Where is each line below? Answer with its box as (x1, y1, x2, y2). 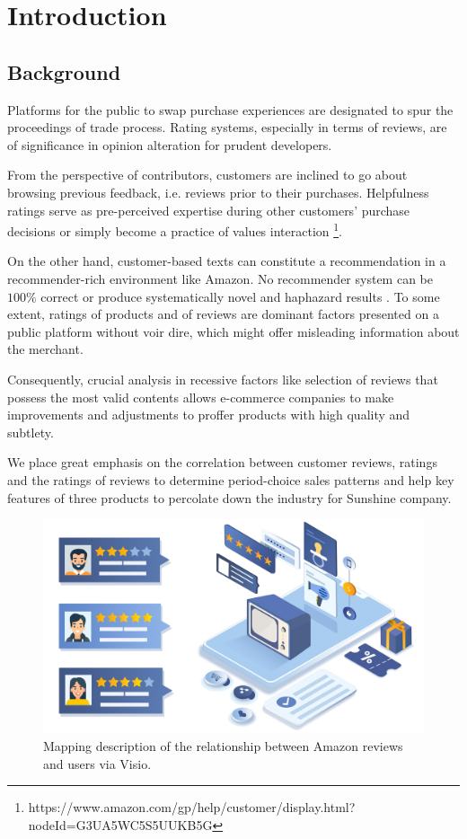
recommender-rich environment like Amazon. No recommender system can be (7, 269, 433, 287)
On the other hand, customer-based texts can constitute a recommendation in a (7, 252, 446, 270)
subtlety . (7, 422, 54, 441)
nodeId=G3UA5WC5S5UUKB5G (28, 815, 213, 834)
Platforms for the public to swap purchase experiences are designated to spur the (7, 100, 454, 119)
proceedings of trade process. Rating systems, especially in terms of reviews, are (7, 118, 447, 137)
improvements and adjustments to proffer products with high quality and (7, 405, 410, 424)
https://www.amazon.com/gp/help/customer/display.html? (28, 798, 356, 817)
